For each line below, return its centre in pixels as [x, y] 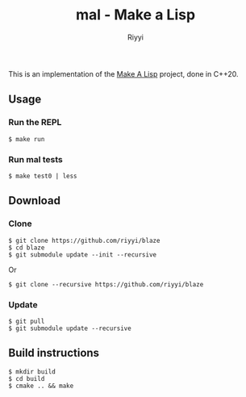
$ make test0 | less [43, 176]
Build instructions [54, 353]
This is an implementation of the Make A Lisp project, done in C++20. [124, 73]
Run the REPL [35, 123]
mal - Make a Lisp [136, 15]
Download [34, 201]
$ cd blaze [27, 248]
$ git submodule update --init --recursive [83, 255]
